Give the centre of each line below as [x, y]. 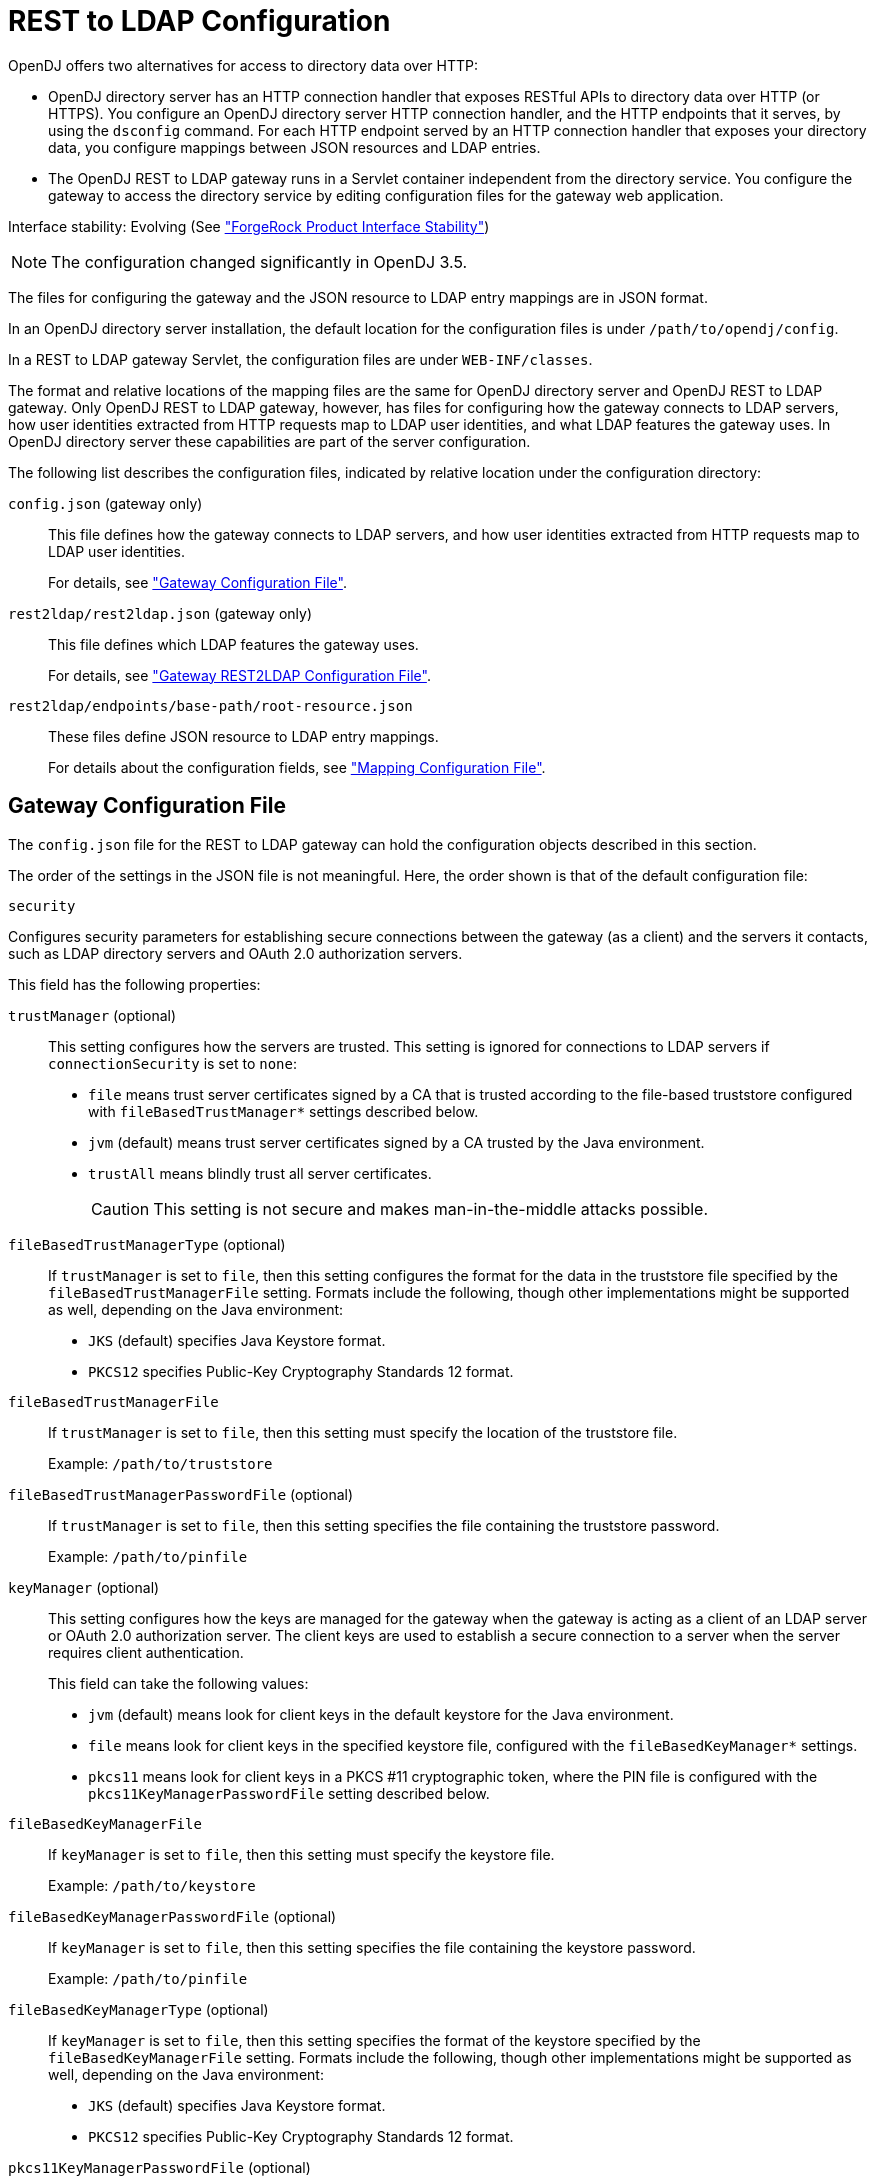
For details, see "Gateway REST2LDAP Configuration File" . [239, 675]
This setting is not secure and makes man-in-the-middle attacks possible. [430, 1208]
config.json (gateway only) [105, 503]
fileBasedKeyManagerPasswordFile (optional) [172, 1916]
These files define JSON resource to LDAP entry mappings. [243, 736]
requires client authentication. [146, 1652]
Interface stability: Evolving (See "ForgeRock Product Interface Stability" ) [249, 226]
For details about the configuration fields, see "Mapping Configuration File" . [297, 767]
